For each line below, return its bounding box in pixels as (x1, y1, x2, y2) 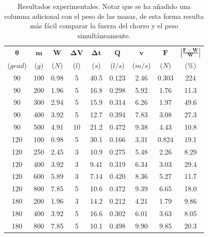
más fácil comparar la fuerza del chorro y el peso (30, 20, 179, 31)
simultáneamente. (77, 30, 131, 40)
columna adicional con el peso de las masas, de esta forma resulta (4, 10, 204, 21)
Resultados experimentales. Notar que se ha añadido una (17, 1, 191, 11)
